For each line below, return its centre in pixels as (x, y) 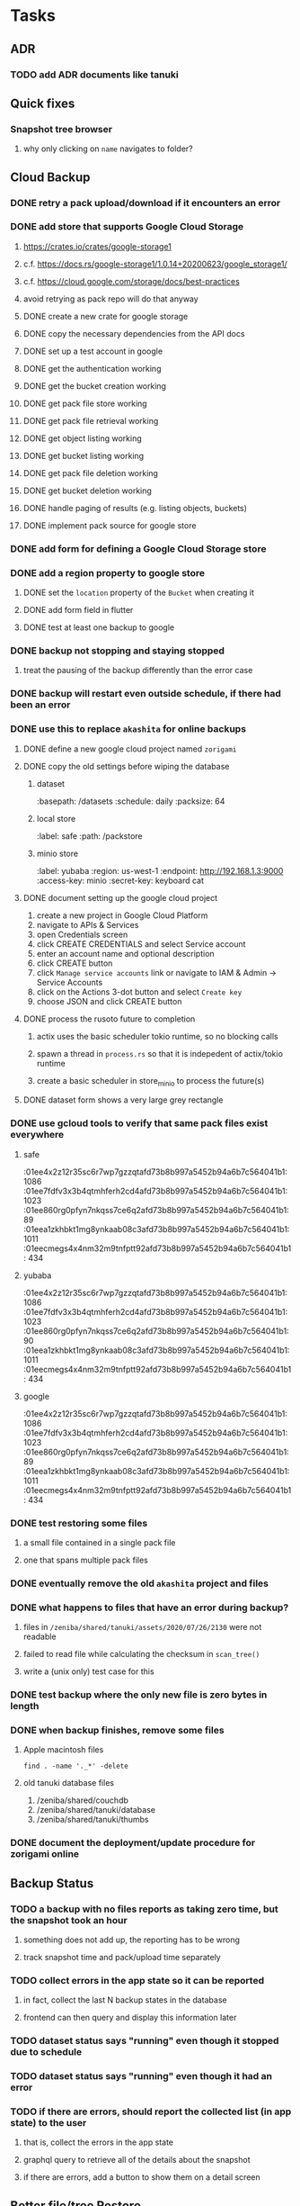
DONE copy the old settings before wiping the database (126, 766)
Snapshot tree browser (62, 129)
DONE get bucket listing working (84, 455)
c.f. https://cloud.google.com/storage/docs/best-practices (132, 281)
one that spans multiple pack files (86, 1560)
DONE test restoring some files (79, 1523)
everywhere (37, 1135)
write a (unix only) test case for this (89, 1671)
